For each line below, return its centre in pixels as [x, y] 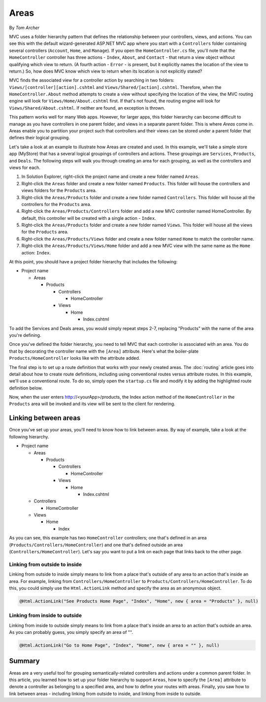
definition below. [26, 388]
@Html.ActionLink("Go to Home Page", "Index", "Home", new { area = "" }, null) [119, 645]
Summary [24, 661]
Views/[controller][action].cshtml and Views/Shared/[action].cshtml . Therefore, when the [115, 87]
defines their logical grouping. [39, 138]
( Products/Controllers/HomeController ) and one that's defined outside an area [96, 545]
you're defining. [25, 335]
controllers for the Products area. [56, 204]
